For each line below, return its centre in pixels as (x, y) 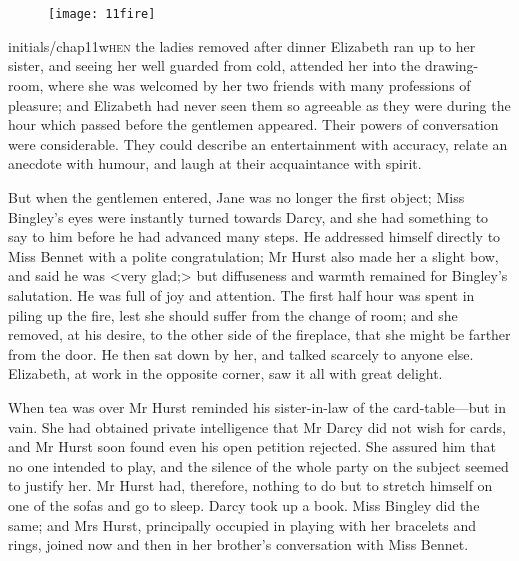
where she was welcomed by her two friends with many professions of (259, 85)
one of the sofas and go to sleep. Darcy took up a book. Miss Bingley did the (244, 504)
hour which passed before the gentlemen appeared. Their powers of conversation (253, 124)
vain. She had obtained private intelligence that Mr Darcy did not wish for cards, (257, 426)
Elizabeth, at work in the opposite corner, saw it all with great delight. (225, 373)
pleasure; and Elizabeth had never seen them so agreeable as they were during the (259, 104)
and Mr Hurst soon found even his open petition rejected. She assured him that (252, 446)
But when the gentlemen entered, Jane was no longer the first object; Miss (236, 197)
